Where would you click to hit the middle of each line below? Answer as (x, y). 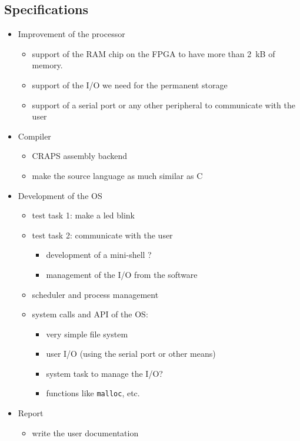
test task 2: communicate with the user (102, 235)
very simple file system (87, 334)
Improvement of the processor (71, 34)
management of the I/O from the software (122, 274)
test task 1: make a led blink (83, 215)
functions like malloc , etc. (93, 393)
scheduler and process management (95, 294)
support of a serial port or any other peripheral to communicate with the (164, 105)
